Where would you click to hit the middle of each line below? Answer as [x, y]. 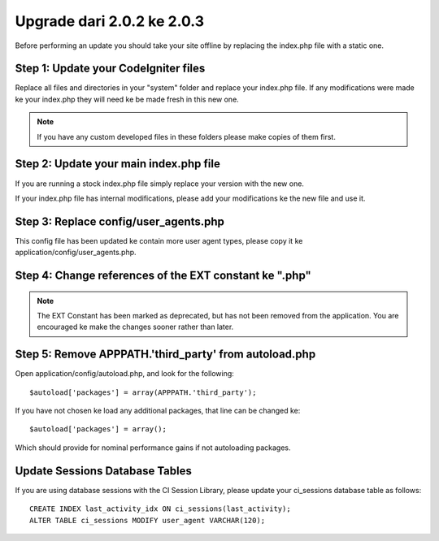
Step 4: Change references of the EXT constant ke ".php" [163, 276]
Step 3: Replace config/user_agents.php [120, 221]
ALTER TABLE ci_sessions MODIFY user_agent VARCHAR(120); [148, 520]
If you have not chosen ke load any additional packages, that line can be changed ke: [158, 411]
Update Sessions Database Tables [104, 471]
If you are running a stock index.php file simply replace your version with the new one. [160, 184]
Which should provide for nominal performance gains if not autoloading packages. [153, 448]
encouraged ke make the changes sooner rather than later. [135, 327]
